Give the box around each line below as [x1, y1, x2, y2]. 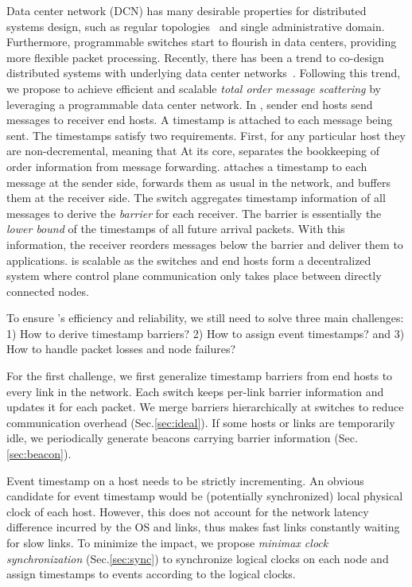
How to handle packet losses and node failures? [6, 340, 236, 357]
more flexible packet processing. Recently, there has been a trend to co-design [6, 49, 384, 65]
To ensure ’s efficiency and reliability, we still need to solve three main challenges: [6, 309, 404, 326]
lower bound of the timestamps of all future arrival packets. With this [6, 220, 345, 237]
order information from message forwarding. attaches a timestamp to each [6, 157, 367, 174]
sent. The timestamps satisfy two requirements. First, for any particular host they [6, 126, 406, 143]
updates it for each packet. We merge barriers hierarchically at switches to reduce [6, 398, 404, 415]
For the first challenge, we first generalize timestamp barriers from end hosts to [6, 367, 393, 384]
